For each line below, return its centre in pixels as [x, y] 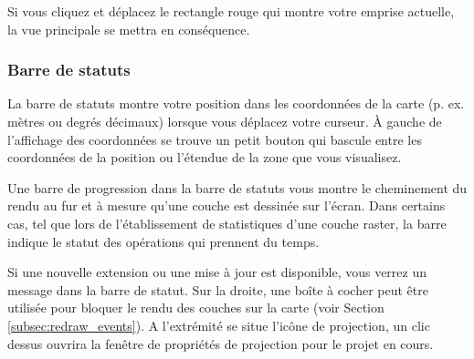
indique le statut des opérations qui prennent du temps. [163, 241]
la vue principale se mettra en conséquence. [129, 29]
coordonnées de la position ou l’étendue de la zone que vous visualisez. [205, 157]
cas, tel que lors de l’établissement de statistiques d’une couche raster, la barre [227, 223]
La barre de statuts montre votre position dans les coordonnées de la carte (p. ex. [236, 103]
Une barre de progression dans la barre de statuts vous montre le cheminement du [237, 187]
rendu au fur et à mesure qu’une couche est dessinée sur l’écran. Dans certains [226, 205]
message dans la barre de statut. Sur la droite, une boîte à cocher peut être [218, 289]
